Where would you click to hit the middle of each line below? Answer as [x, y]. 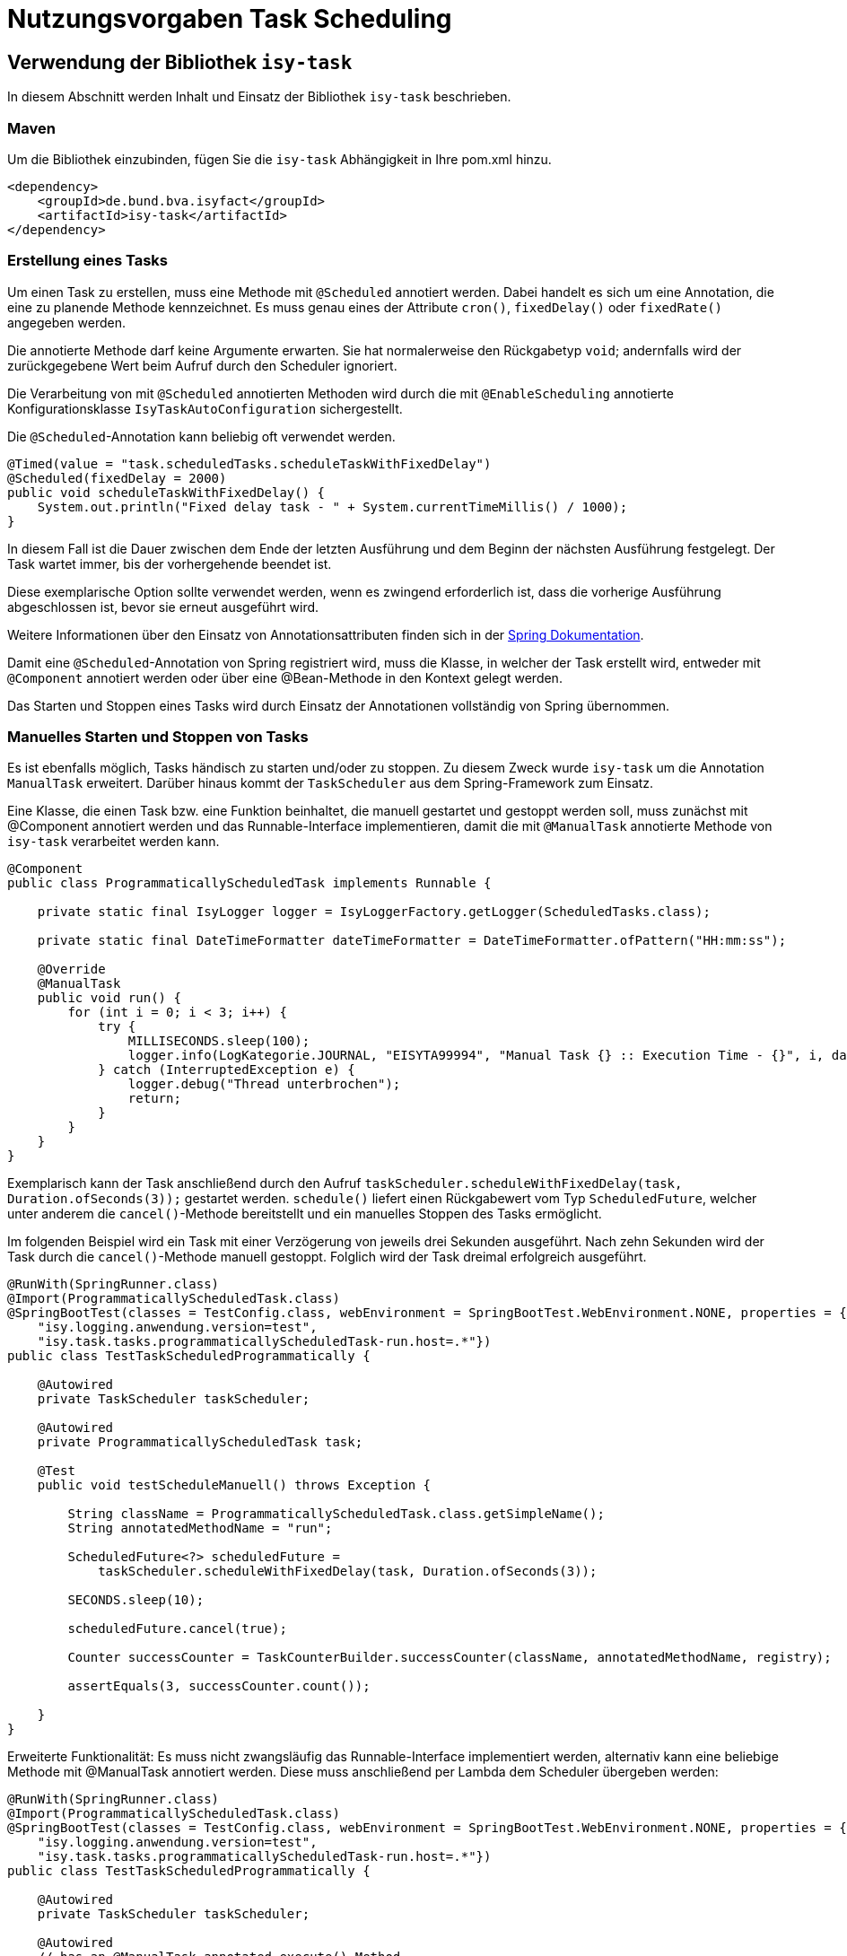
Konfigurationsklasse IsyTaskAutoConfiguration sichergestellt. [205, 408]
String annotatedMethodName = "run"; [200, 1528]
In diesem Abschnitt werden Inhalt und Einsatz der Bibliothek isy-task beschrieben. [259, 97]
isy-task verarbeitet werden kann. [114, 842]
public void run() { [109, 998]
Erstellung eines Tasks [87, 261]
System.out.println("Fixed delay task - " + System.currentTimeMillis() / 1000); [332, 506]
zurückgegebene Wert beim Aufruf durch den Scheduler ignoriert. [202, 365]
